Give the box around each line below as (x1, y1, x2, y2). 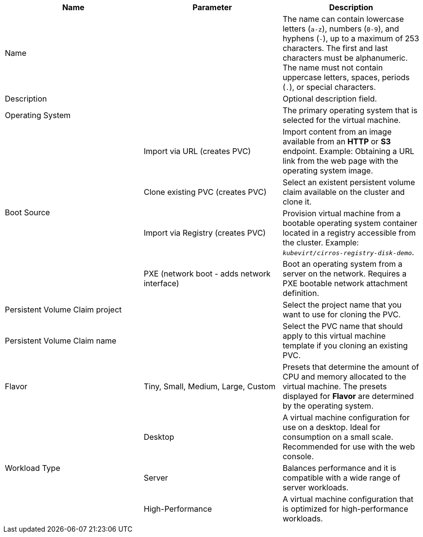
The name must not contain (282, 63, 383, 72)
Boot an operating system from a (282, 259, 403, 269)
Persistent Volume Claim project (5, 305, 122, 314)
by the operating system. (282, 401, 373, 411)
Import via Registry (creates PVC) (143, 228, 266, 238)
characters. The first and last (282, 43, 388, 53)
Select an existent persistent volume (282, 177, 415, 187)
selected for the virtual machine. (282, 115, 401, 125)
